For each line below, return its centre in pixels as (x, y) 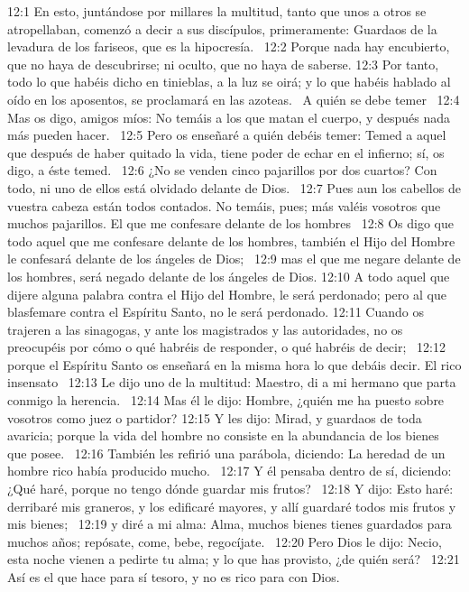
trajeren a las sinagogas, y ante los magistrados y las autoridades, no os (205, 329)
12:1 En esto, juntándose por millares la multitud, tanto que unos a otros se (217, 11)
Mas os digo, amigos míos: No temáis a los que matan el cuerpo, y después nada (229, 117)
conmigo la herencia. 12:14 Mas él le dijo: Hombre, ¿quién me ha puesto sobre (226, 400)
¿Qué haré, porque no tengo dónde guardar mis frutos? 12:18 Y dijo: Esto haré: (230, 489)
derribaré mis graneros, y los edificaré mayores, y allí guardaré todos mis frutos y (232, 506)
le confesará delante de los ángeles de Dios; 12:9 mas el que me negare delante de (234, 259)
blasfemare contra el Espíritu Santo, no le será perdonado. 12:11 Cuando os (216, 312)
